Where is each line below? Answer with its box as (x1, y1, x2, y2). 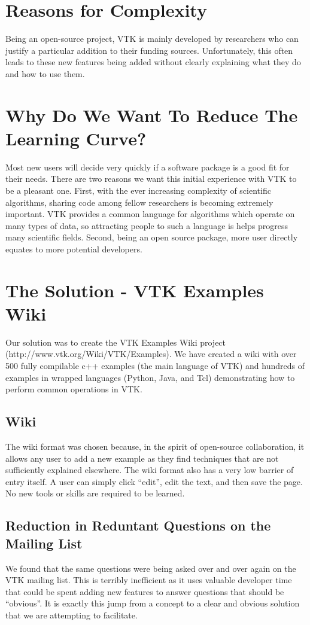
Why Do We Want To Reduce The (5, 102, 298, 127)
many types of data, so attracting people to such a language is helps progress (5, 219, 288, 231)
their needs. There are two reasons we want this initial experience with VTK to (5, 172, 297, 185)
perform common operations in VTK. (5, 383, 142, 395)
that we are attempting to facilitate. (5, 608, 138, 621)
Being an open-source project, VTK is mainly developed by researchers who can (5, 32, 299, 45)
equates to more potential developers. (5, 242, 142, 255)
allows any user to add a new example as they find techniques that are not (5, 452, 279, 464)
